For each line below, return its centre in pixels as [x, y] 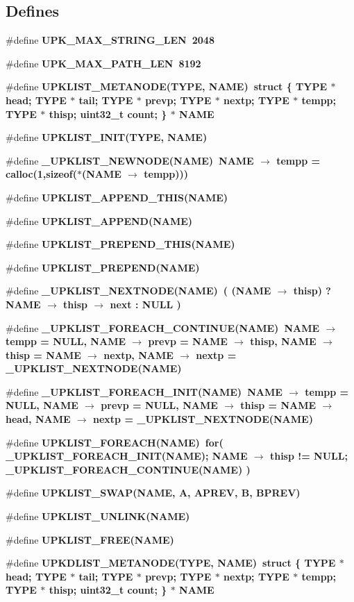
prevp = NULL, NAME [159, 405]
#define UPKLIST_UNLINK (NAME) [98, 516]
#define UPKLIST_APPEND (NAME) [99, 220]
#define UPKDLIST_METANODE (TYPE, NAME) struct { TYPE [171, 563]
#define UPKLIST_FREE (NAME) [90, 539]
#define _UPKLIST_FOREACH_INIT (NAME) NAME [144, 391]
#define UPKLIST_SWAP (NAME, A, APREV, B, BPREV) [153, 493]
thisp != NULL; [309, 456]
